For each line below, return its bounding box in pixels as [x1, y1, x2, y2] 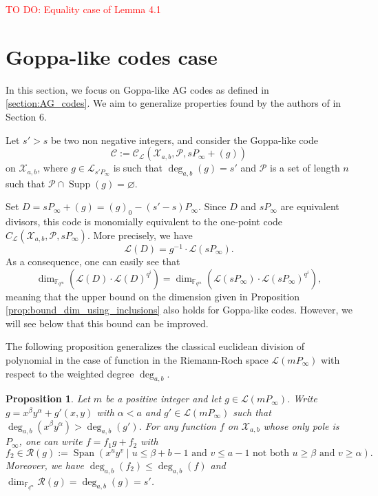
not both [253, 448, 289, 458]
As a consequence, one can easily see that [6, 254, 180, 268]
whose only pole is [263, 418, 339, 433]
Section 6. [6, 109, 47, 123]
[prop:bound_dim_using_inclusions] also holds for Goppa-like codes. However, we [6, 302, 353, 317]
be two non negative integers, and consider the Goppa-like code [50, 132, 318, 147]
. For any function [138, 418, 216, 433]
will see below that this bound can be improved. [6, 316, 209, 330]
